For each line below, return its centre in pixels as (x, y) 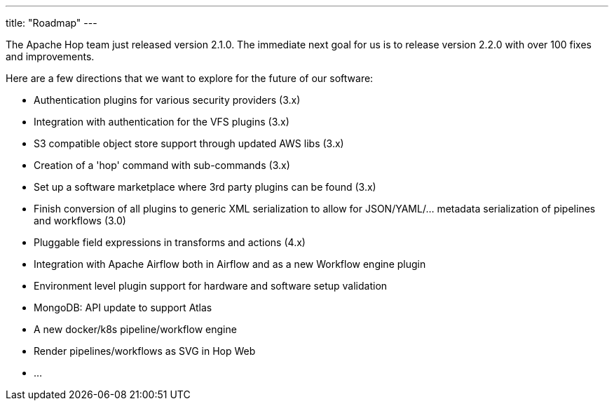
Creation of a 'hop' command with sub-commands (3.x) (162, 165)
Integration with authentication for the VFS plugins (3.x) (162, 122)
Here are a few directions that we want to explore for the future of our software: (190, 78)
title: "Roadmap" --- (52, 23)
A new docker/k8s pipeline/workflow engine (135, 329)
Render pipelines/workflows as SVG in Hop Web (145, 351)
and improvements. (50, 56)
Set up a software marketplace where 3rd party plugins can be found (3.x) (205, 187)
